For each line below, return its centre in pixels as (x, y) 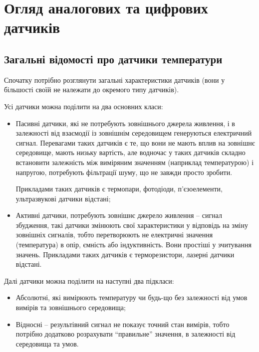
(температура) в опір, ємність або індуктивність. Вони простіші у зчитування (133, 245)
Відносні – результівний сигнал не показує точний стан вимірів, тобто (123, 324)
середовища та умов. (47, 343)
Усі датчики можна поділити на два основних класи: (84, 106)
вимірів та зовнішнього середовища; (71, 307)
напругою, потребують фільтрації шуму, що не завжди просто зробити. (124, 172)
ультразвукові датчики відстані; (63, 198)
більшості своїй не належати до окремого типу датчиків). (92, 89)
